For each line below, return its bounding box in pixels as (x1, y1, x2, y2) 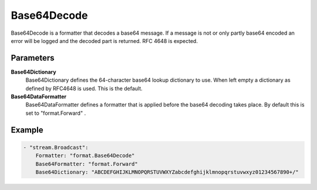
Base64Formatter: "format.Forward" (35, 161, 138, 167)
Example (11, 125, 43, 135)
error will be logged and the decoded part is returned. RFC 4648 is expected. (11, 37, 198, 44)
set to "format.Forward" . (25, 109, 86, 116)
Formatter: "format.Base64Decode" (35, 152, 135, 159)
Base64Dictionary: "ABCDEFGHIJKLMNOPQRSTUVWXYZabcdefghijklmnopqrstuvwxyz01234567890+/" (35, 168, 299, 175)
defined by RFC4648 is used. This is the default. (25, 85, 143, 92)
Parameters (11, 53, 55, 63)
